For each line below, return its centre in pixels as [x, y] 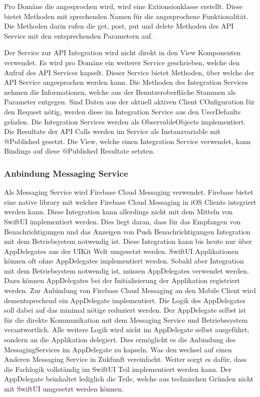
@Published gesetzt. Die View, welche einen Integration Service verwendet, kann [127, 141]
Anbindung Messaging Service [66, 173]
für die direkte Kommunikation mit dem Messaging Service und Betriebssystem [126, 319]
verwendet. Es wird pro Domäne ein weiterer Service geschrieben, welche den [122, 62]
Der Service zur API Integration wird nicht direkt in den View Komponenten [122, 52]
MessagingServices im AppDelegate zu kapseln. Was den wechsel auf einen [118, 349]
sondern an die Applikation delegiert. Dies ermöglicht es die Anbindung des [120, 340]
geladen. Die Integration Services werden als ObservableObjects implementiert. [125, 121]
